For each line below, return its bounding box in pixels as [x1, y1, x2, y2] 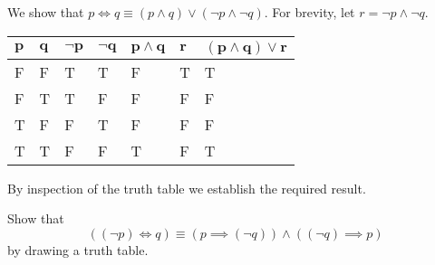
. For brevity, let [264, 3, 355, 21]
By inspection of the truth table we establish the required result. [7, 178, 366, 197]
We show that [7, 3, 84, 21]
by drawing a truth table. [7, 240, 149, 259]
